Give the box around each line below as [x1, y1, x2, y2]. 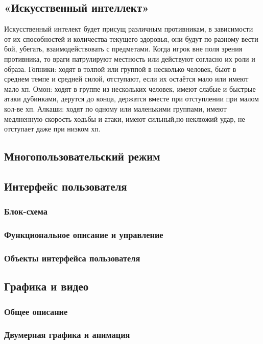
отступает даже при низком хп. [4, 123, 101, 134]
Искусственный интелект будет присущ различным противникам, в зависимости [4, 23, 253, 34]
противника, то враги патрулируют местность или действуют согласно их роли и [4, 53, 255, 64]
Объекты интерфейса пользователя [4, 251, 140, 264]
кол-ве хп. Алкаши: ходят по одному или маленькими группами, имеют [4, 103, 227, 114]
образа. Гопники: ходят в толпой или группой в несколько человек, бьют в [4, 63, 236, 74]
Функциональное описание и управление [4, 228, 163, 241]
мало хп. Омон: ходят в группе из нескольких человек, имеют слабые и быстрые [4, 83, 256, 94]
